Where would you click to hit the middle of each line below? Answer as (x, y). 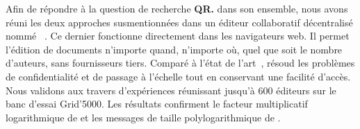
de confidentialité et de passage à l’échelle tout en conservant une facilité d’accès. (178, 76)
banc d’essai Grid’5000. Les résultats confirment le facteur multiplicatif (157, 104)
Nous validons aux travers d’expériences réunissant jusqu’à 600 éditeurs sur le (171, 90)
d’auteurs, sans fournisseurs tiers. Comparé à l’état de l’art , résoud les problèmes (180, 63)
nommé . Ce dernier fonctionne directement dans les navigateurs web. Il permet (178, 36)
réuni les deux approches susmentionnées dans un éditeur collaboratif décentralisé (179, 22)
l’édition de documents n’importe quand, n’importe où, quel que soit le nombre (174, 49)
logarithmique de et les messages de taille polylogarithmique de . (143, 117)
